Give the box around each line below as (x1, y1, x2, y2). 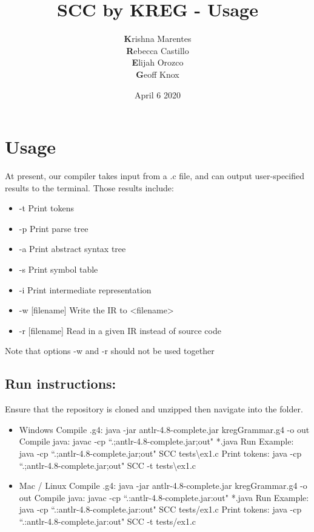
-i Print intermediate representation (19, 283, 152, 296)
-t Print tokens (19, 202, 74, 214)
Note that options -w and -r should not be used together (5, 344, 215, 357)
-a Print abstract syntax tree (19, 242, 126, 255)
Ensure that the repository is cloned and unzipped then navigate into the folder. (5, 403, 303, 415)
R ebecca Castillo (126, 44, 189, 56)
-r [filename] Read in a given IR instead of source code (19, 324, 221, 336)
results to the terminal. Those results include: (5, 181, 174, 194)
